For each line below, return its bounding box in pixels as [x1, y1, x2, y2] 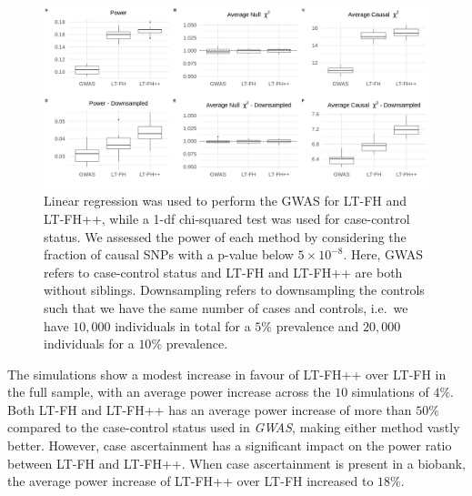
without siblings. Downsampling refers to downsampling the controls [44, 280, 425, 299]
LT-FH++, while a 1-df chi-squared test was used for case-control [44, 208, 410, 228]
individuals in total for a [115, 316, 251, 335]
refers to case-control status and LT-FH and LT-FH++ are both [44, 262, 403, 281]
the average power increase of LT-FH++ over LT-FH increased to [7, 471, 374, 491]
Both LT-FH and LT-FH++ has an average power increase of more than [7, 400, 412, 419]
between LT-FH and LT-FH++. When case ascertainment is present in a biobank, [7, 453, 466, 472]
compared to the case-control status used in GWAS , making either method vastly [7, 418, 460, 437]
